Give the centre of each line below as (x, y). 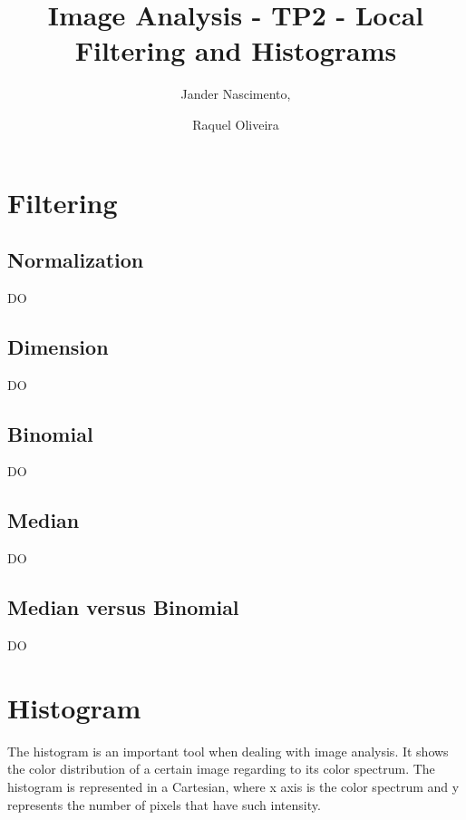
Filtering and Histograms (236, 50)
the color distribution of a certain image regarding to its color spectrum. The (221, 769)
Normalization (76, 260)
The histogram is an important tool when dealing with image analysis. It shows (228, 751)
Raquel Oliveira (236, 124)
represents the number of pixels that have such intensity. (164, 804)
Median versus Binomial (123, 607)
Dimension (58, 346)
